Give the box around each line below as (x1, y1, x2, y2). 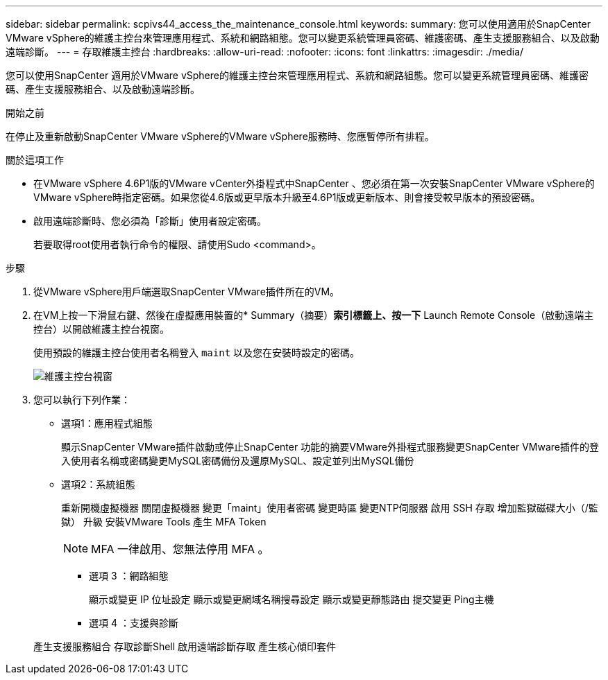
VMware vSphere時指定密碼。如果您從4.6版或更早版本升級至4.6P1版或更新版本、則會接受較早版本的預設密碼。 (33, 191, 541, 203)
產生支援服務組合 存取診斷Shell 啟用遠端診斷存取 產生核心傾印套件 (33, 640, 337, 652)
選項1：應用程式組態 (61, 417, 153, 429)
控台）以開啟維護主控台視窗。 (33, 323, 169, 335)
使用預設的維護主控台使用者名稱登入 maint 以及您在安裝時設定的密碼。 (33, 347, 360, 358)
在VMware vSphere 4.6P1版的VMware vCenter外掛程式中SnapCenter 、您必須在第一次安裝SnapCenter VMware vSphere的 (33, 177, 595, 189)
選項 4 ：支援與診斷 (89, 617, 178, 629)
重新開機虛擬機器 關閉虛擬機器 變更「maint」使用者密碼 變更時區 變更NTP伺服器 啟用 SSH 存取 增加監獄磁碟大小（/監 (61, 502, 598, 514)
